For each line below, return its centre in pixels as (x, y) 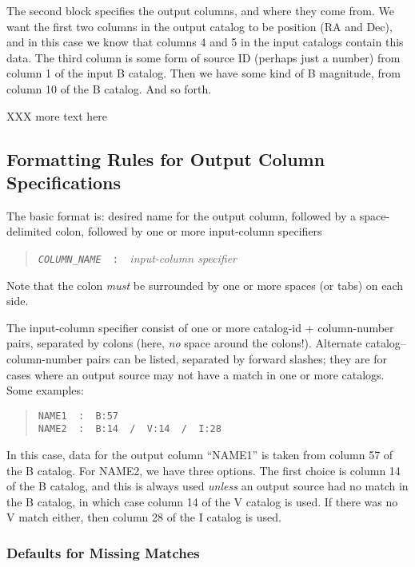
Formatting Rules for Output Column (166, 159)
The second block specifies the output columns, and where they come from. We (200, 10)
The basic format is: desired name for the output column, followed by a (182, 215)
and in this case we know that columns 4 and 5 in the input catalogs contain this (205, 42)
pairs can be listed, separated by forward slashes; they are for (236, 358)
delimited (29, 231)
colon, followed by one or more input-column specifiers (189, 231)
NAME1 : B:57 (78, 416)
